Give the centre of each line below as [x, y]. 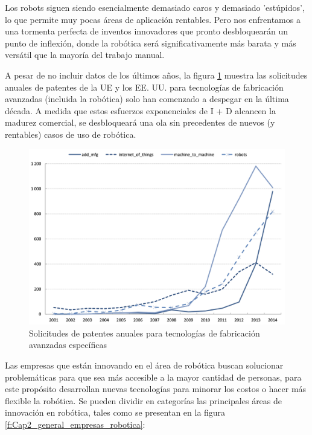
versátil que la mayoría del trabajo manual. [85, 55]
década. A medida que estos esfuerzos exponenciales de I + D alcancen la [140, 110]
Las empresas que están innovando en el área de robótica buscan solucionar [144, 365]
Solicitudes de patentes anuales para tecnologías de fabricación [145, 333]
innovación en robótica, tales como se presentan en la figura [115, 412]
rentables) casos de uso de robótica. [71, 134]
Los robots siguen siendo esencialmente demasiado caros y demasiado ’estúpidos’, [155, 7]
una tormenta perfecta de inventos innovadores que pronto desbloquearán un [147, 31]
